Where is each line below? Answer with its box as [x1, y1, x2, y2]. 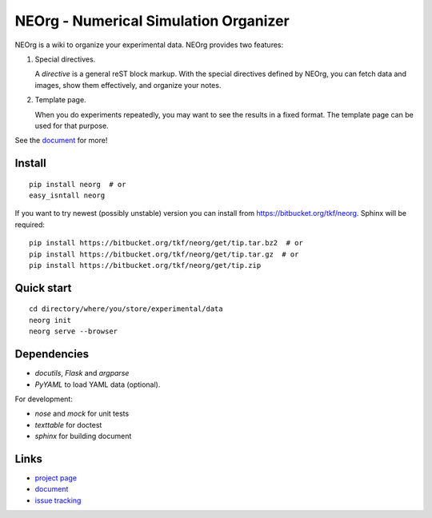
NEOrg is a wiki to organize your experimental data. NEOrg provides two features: [14, 40, 284, 50]
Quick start [14, 281, 72, 295]
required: [14, 220, 46, 229]
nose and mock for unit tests [34, 408, 130, 419]
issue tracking [34, 496, 82, 505]
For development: [14, 394, 74, 404]
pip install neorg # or [29, 180, 126, 189]
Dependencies [14, 348, 90, 361]
